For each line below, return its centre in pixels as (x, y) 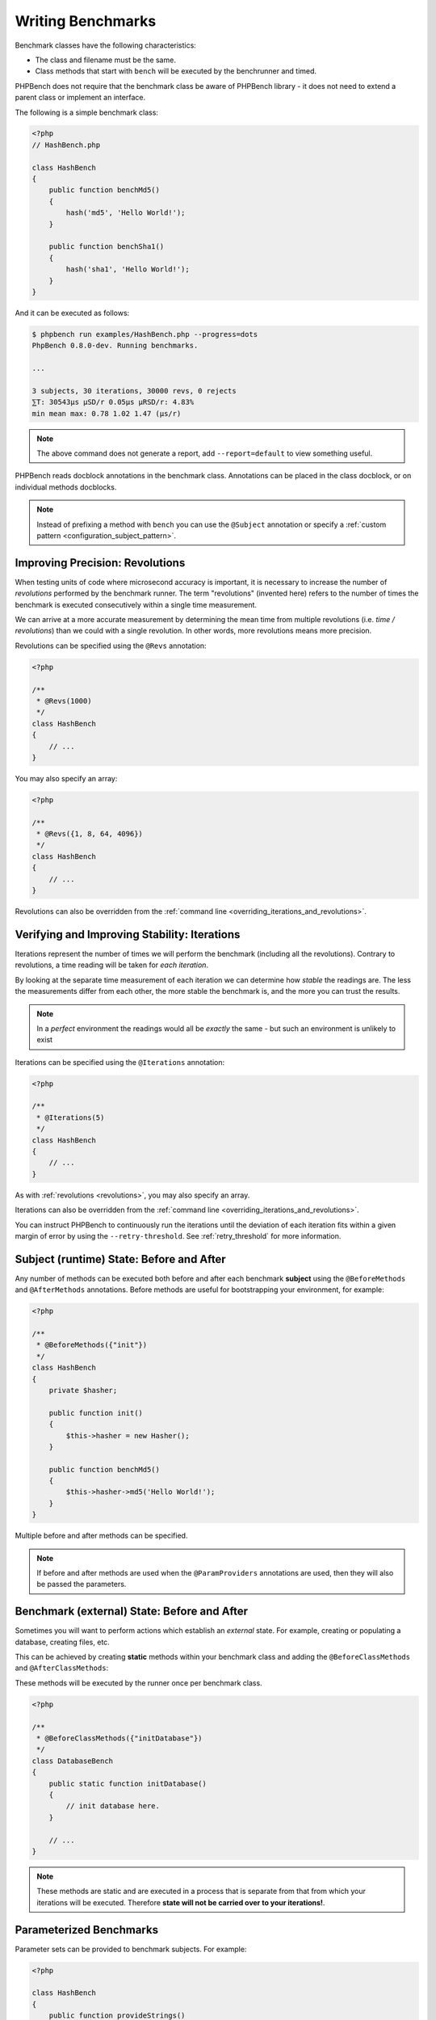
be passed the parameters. (82, 1584)
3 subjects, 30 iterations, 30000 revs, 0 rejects (134, 391)
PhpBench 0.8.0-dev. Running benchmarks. (115, 346)
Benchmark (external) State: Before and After (132, 1612)
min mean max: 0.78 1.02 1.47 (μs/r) (107, 413)
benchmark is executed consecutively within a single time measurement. (136, 604)
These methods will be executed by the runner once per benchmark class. (138, 1683)
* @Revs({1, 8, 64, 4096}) (90, 834)
